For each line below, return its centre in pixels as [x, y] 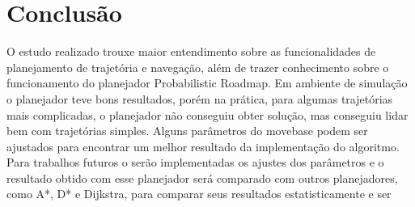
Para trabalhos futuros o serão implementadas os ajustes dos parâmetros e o [195, 162]
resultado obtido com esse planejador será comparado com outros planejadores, [202, 177]
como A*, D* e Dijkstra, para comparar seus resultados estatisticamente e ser [199, 194]
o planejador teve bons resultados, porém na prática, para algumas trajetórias [200, 98]
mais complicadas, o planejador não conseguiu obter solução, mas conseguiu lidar [207, 114]
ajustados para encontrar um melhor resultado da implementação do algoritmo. [203, 146]
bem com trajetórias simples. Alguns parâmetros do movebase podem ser [187, 131]
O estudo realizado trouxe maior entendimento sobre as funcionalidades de [191, 51]
